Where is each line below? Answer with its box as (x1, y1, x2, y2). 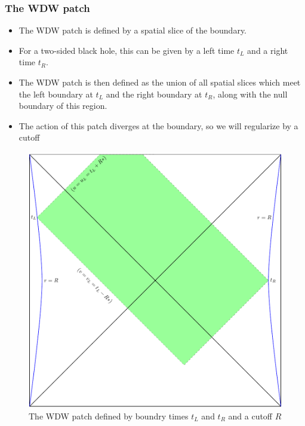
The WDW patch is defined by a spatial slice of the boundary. (19, 24, 247, 36)
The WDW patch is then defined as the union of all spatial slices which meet (19, 76, 301, 88)
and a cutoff (228, 409, 273, 422)
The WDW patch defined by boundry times (29, 409, 189, 422)
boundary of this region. (19, 99, 107, 112)
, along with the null (212, 87, 288, 100)
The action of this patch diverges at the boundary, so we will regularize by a (19, 119, 298, 132)
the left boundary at (19, 87, 93, 100)
